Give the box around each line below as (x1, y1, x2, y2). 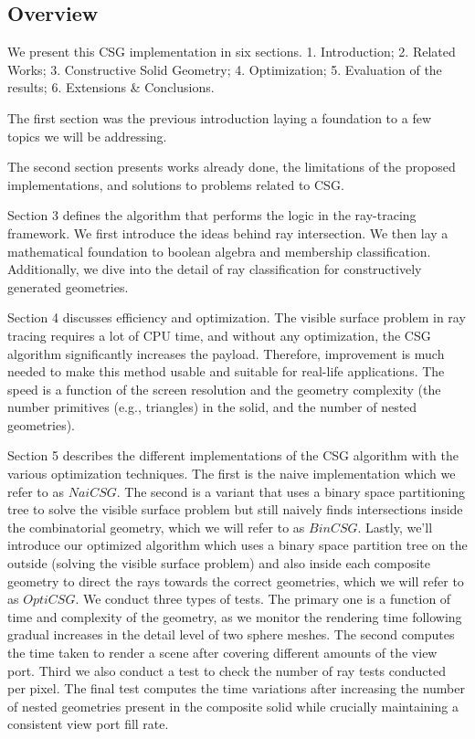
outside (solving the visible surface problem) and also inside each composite (7, 554, 430, 573)
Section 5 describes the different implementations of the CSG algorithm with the (7, 446, 459, 465)
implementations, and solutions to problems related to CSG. (7, 174, 344, 194)
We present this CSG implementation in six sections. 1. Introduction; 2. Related (7, 42, 456, 61)
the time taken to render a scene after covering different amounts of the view (7, 643, 438, 662)
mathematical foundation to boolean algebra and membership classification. (7, 241, 431, 260)
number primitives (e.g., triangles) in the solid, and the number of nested (7, 397, 417, 417)
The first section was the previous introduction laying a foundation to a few (7, 108, 432, 127)
